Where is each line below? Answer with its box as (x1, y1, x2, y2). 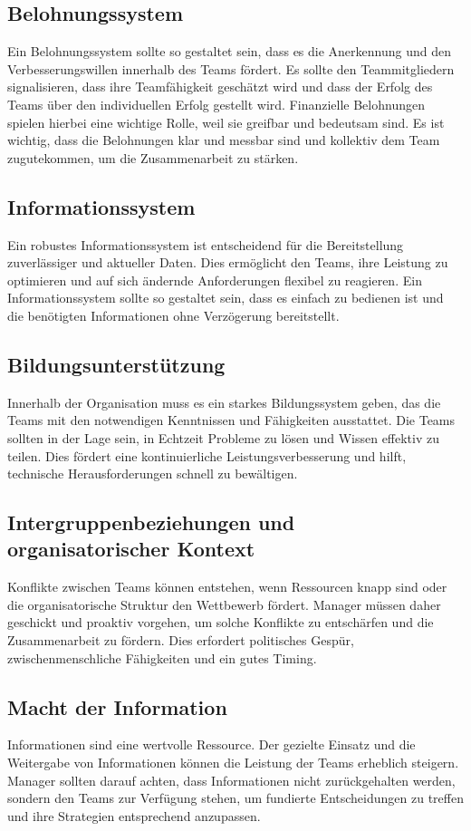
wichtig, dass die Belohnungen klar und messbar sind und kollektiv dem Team (7, 130, 440, 150)
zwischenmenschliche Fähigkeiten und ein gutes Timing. (7, 648, 317, 667)
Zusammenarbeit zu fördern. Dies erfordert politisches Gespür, (7, 631, 354, 650)
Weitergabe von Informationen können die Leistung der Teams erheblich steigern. (7, 753, 459, 772)
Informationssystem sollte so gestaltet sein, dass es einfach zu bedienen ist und (7, 288, 444, 307)
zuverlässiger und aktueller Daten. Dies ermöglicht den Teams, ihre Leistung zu (7, 253, 448, 272)
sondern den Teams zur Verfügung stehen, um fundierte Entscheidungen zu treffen (7, 788, 464, 807)
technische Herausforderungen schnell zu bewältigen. (7, 464, 298, 483)
